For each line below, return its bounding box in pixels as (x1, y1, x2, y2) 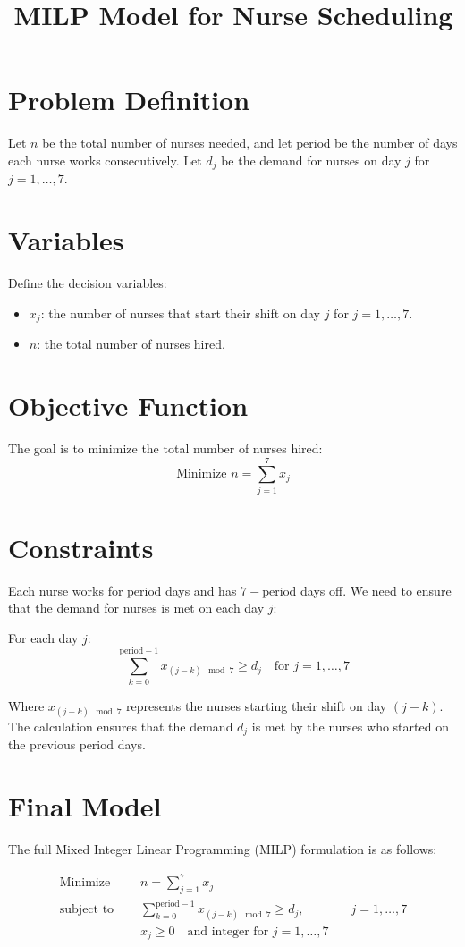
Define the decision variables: (8, 274, 167, 292)
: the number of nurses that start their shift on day (40, 303, 321, 322)
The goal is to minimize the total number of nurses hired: (8, 438, 323, 457)
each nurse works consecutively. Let (8, 150, 202, 169)
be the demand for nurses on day (221, 150, 402, 169)
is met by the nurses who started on (251, 716, 449, 735)
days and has (165, 580, 237, 599)
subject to (59, 903, 114, 917)
